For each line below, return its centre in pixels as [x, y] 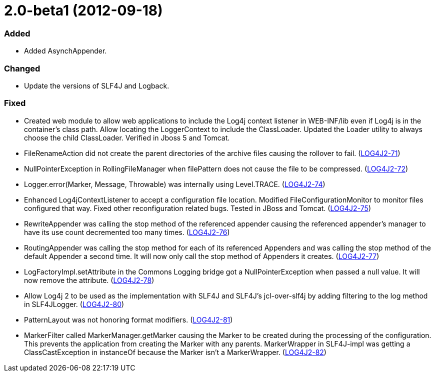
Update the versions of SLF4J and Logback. [97, 85]
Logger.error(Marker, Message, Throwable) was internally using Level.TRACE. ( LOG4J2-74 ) [175, 184]
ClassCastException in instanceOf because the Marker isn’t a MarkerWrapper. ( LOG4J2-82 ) [175, 352]
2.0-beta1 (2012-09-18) [83, 10]
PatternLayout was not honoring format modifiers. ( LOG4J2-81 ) [128, 319]
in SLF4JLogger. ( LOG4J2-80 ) [74, 304]
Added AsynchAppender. [65, 51]
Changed [22, 68]
